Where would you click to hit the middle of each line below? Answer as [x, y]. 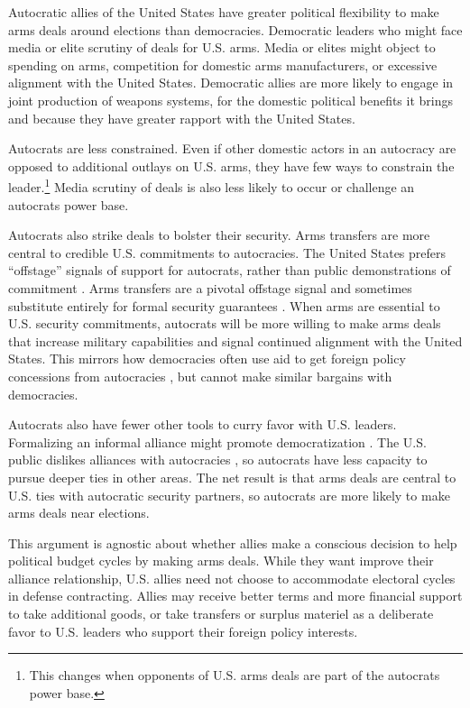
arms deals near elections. [79, 513]
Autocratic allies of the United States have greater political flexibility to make [224, 12]
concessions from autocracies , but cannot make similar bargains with [200, 376]
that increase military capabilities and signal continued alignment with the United [235, 340]
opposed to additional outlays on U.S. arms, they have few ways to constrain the [231, 166]
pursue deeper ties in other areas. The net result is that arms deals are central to [232, 477]
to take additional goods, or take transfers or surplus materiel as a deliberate [221, 614]
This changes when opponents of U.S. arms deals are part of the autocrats [235, 675]
